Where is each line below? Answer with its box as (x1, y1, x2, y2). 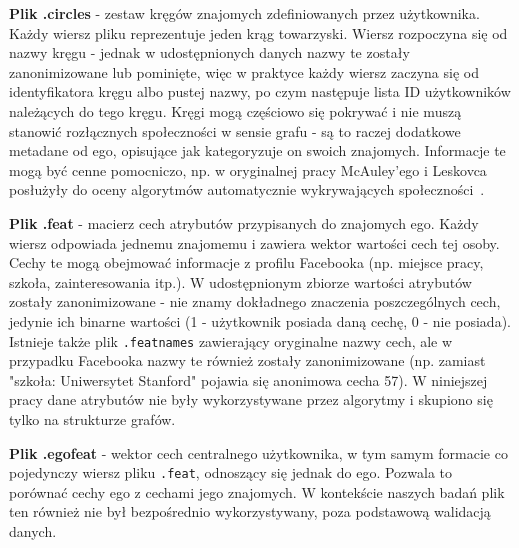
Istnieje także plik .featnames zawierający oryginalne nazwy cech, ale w (9, 330, 453, 351)
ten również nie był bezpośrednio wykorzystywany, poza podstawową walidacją (9, 501, 491, 522)
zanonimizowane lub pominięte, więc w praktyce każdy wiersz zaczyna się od (9, 61, 479, 82)
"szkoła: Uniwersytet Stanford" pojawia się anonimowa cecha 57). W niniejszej (9, 369, 488, 390)
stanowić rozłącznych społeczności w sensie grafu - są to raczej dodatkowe (9, 120, 461, 141)
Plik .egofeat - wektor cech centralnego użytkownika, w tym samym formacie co (9, 442, 508, 463)
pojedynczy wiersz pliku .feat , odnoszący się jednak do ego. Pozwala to (9, 462, 453, 483)
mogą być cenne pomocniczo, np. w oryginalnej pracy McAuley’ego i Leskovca (9, 159, 487, 180)
